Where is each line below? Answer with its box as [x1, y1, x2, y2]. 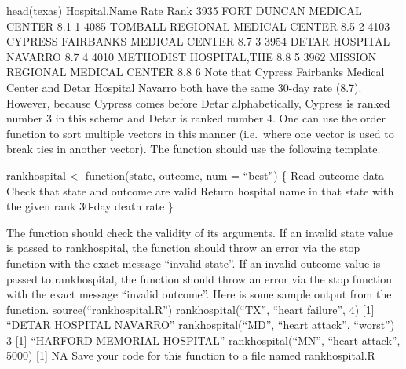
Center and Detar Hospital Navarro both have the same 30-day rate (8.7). [6, 79, 362, 95]
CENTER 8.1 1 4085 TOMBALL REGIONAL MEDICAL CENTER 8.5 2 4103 [6, 17, 390, 34]
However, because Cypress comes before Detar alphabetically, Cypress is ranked [6, 94, 390, 111]
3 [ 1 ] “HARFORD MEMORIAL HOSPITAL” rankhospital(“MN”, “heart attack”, [6, 331, 401, 348]
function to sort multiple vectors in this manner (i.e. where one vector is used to [6, 125, 394, 141]
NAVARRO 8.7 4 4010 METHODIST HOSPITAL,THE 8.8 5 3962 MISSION [6, 48, 377, 64]
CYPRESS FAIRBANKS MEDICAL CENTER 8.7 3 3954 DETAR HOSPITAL [6, 33, 390, 49]
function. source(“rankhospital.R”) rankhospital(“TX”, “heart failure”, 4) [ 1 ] [6, 301, 375, 317]
